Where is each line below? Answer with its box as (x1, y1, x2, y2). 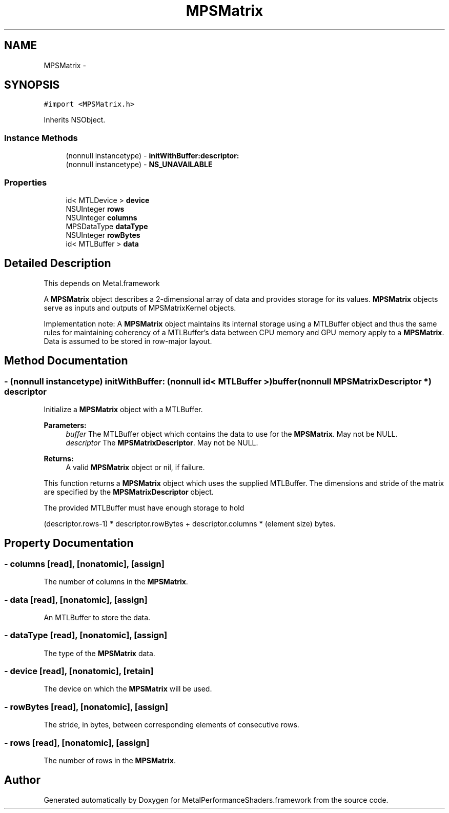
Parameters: (44, 421, 87, 430)
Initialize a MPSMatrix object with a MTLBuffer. (44, 405, 203, 414)
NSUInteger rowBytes (66, 230, 140, 239)
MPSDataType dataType (66, 221, 148, 231)
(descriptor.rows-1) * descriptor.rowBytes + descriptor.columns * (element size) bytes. (44, 519, 336, 528)
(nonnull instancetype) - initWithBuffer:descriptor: (66, 151, 239, 160)
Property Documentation (4, 537, 134, 550)
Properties (4, 177, 47, 188)
